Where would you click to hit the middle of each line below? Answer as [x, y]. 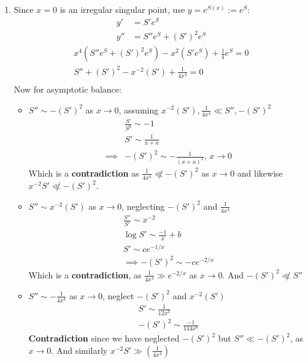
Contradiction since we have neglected [104, 338]
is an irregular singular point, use [122, 9]
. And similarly [79, 350]
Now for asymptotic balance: [67, 89]
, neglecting [143, 206]
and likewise [260, 173]
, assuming [139, 109]
